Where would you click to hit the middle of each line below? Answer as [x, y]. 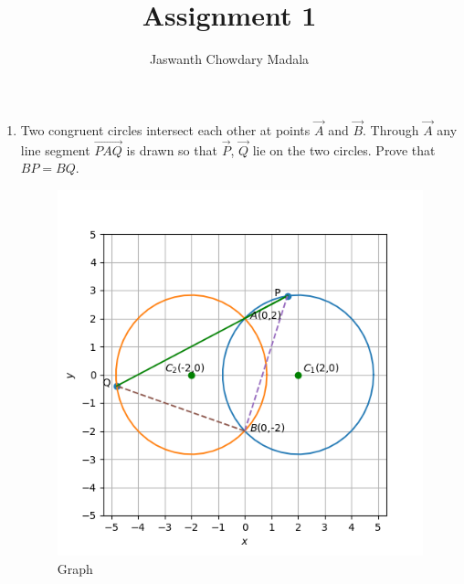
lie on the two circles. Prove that [344, 149]
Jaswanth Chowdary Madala [229, 59]
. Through [391, 129]
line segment [55, 149]
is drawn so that [172, 149]
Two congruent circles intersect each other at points [165, 129]
